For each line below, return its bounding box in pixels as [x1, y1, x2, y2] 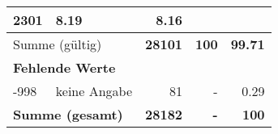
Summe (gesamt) [13, 105, 123, 124]
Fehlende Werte [13, 58, 116, 77]
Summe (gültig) [13, 35, 102, 53]
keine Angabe [55, 82, 133, 100]
